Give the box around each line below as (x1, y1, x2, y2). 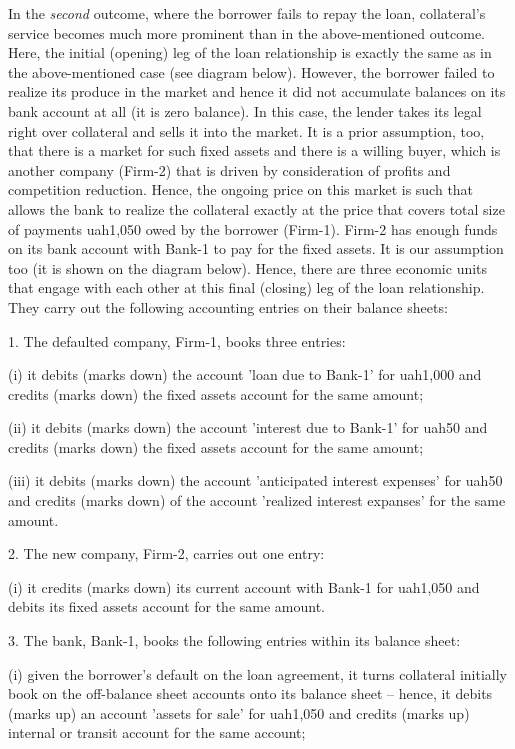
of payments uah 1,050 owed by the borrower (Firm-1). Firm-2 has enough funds (8, 218, 498, 239)
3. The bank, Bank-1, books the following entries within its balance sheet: (8, 630, 461, 651)
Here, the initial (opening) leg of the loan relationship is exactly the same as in (8, 42, 492, 63)
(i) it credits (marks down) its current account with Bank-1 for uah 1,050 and (8, 576, 480, 597)
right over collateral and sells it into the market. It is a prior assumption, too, (8, 120, 485, 141)
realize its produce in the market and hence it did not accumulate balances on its (8, 81, 506, 102)
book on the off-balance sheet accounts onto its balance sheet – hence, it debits (8, 683, 493, 704)
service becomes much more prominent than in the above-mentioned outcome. (8, 22, 485, 43)
